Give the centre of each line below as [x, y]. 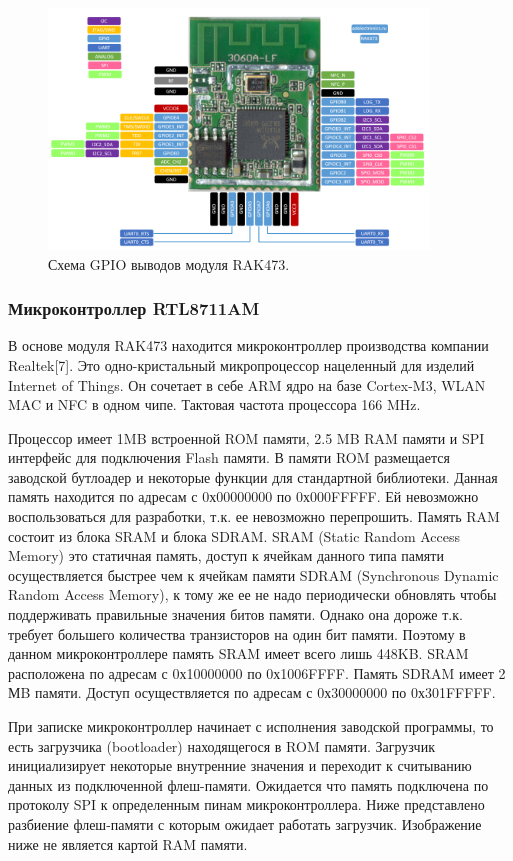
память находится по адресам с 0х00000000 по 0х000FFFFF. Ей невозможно [243, 496]
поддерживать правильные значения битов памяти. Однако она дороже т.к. [235, 614]
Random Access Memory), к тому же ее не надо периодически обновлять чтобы [252, 594]
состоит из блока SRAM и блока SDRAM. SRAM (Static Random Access [234, 535]
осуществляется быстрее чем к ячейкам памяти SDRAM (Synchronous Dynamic [253, 574]
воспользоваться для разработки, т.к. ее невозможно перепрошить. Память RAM [254, 516]
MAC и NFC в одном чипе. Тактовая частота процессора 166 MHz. [214, 404]
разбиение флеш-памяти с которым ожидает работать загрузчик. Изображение [245, 823]
